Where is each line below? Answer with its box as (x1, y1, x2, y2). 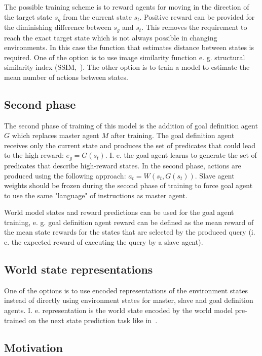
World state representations (4, 261, 153, 277)
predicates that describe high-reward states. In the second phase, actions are (4, 160, 241, 170)
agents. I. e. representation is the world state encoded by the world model (4, 305, 233, 316)
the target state (4, 11, 52, 22)
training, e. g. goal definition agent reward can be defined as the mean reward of (4, 216, 254, 227)
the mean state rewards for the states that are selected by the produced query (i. (4, 227, 255, 237)
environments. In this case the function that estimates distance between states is (4, 42, 254, 53)
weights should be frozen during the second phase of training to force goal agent (4, 180, 253, 191)
